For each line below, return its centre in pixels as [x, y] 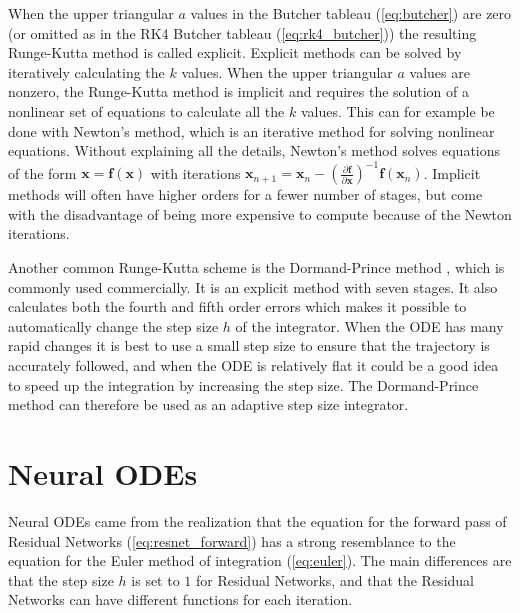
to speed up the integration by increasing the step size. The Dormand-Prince [243, 384]
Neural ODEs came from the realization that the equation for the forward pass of [257, 520]
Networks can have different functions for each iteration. [180, 599]
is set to [155, 579]
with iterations [195, 172]
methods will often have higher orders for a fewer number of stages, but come [245, 194]
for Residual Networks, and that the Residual [335, 579]
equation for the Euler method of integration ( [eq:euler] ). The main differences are [260, 560]
